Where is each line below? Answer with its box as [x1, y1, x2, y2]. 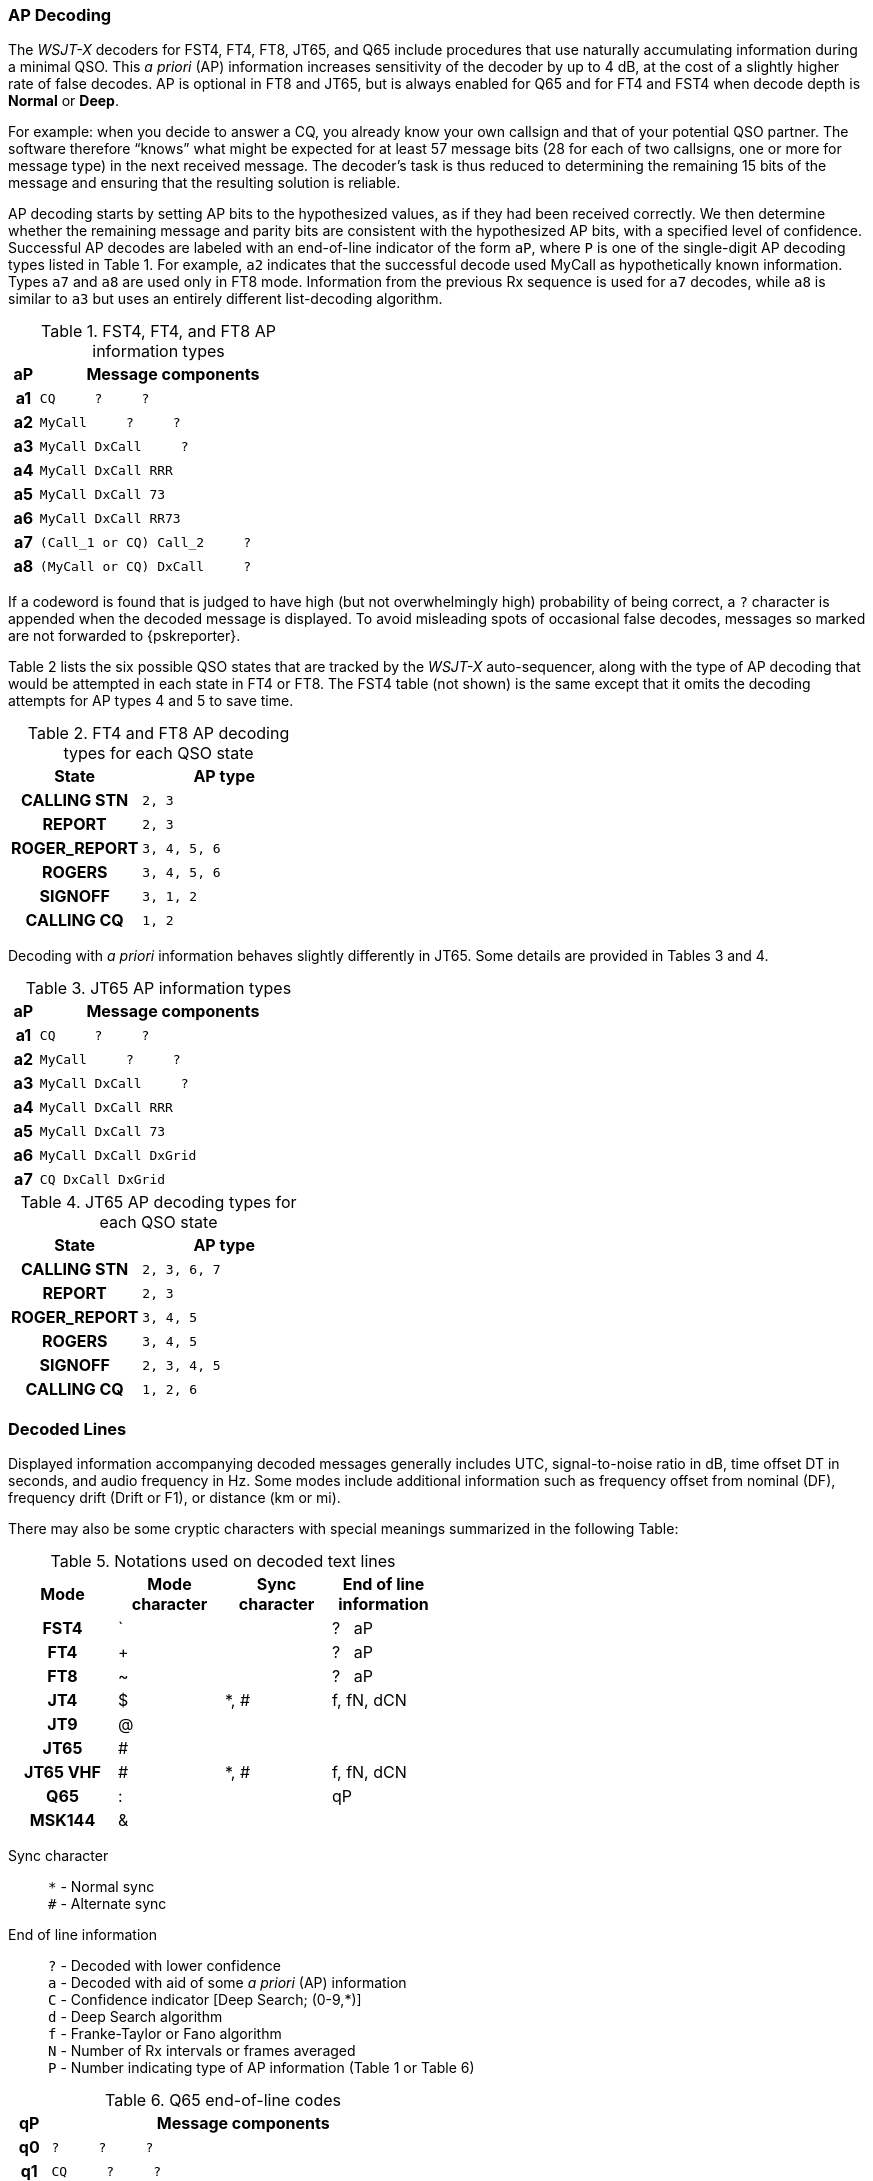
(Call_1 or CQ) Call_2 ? [39, 534, 252, 550]
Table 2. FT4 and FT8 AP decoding [27, 723, 290, 744]
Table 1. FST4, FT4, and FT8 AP [41, 321, 276, 342]
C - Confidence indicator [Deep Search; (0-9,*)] [48, 1991, 362, 2009]
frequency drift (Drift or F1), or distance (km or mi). [8, 1489, 341, 1507]
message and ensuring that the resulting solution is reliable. [8, 174, 401, 192]
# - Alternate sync [48, 1895, 167, 1913]
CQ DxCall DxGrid [39, 1171, 166, 1187]
